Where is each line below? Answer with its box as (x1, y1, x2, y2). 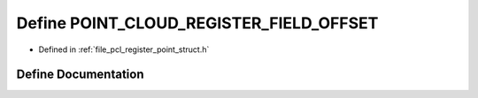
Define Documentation (16, 67, 144, 82)
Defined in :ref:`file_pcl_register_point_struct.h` (38, 44, 210, 55)
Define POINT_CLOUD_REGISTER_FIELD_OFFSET (16, 13, 379, 33)
